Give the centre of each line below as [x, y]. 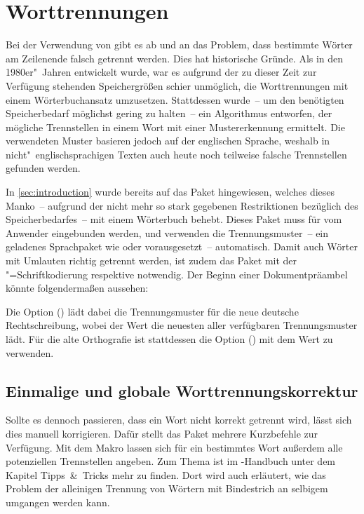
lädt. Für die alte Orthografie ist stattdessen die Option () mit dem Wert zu [169, 339]
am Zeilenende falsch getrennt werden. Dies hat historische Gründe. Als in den [175, 58]
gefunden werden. [43, 168]
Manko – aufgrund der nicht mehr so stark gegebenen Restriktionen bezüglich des [182, 205]
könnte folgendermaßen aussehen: [77, 288]
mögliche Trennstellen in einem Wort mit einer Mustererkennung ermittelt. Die [175, 127]
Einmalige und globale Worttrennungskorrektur [182, 390]
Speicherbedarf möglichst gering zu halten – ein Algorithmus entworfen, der [169, 113]
